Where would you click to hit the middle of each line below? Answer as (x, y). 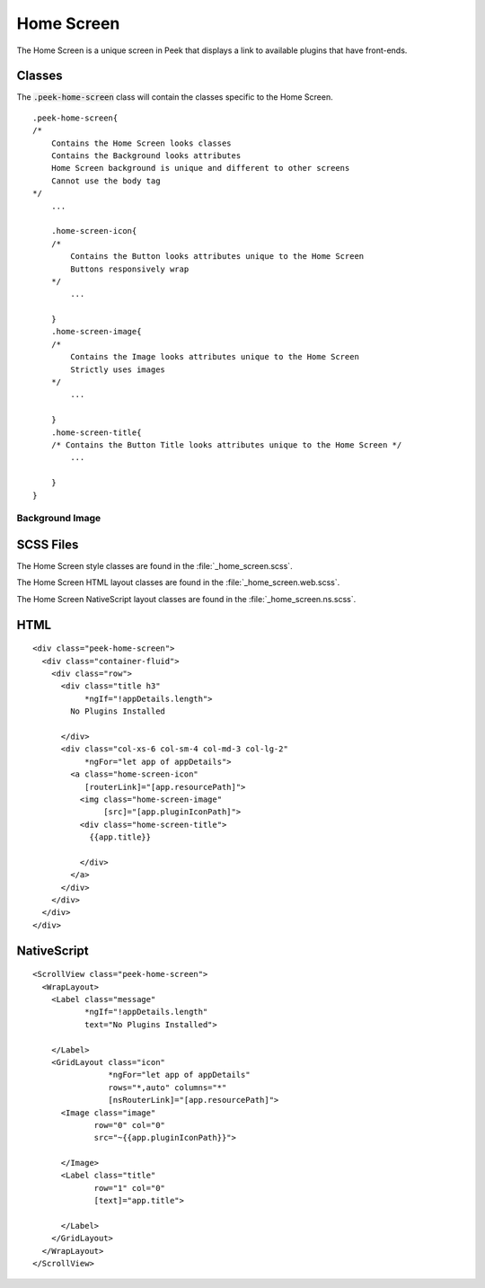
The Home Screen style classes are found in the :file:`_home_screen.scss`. (154, 566)
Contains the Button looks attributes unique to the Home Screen (217, 257)
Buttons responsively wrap (130, 269)
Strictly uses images (118, 369)
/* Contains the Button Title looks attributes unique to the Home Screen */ (226, 445)
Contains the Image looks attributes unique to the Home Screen (215, 357)
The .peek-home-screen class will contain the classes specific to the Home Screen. (175, 97)
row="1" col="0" (130, 1188)
